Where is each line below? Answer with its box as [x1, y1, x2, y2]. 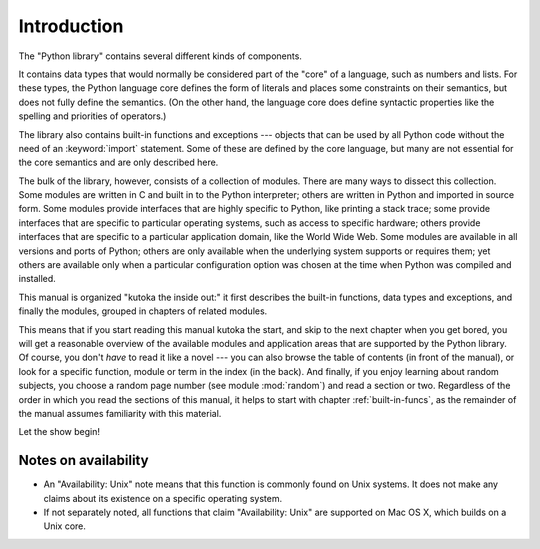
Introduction [18, 15, 124, 37]
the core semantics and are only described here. [18, 156, 219, 169]
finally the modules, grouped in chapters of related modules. [18, 305, 268, 317]
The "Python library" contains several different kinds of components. [18, 50, 302, 62]
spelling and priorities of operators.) [18, 110, 167, 122]
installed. [18, 273, 57, 285]
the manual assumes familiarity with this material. [18, 407, 222, 419]
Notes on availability [18, 452, 149, 469]
